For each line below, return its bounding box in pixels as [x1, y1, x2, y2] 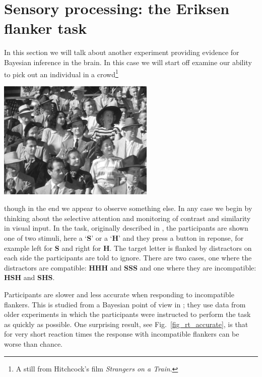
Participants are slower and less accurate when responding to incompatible [4, 289, 234, 299]
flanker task [4, 18, 87, 38]
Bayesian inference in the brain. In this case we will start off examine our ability [4, 57, 252, 67]
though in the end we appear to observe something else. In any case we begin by [4, 203, 252, 213]
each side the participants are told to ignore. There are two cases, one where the [4, 252, 252, 263]
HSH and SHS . [4, 272, 55, 283]
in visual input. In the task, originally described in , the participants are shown [4, 223, 248, 233]
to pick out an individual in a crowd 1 [4, 67, 118, 79]
